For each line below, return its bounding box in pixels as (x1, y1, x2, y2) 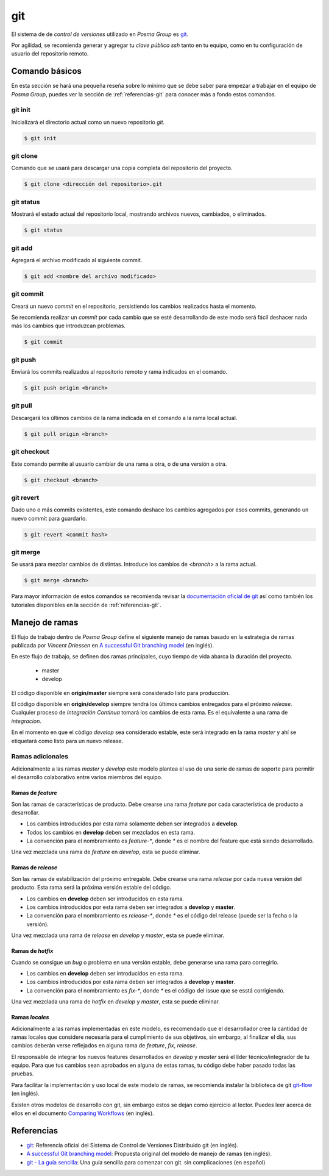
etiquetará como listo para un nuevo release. (11, 737, 124, 744)
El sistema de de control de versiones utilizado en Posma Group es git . (11, 30, 189, 38)
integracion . (11, 717, 42, 725)
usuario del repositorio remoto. (11, 50, 89, 57)
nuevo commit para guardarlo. (11, 515, 88, 522)
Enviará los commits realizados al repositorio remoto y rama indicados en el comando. (11, 368, 228, 376)
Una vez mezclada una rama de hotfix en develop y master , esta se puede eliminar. (11, 998, 221, 1005)
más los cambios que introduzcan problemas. (11, 322, 126, 329)
